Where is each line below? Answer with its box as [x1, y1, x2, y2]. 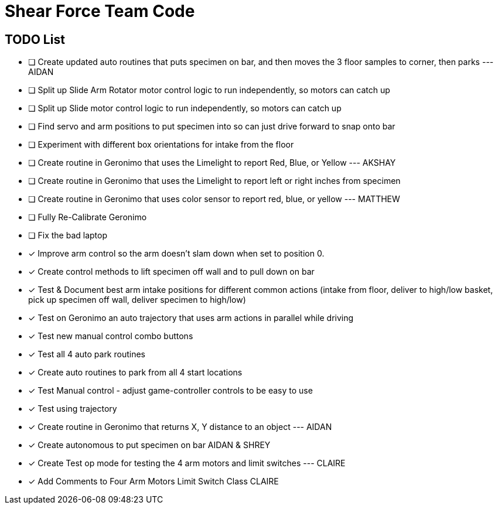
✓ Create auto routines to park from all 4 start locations [28, 367, 243, 378]
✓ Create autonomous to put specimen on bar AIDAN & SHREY [28, 440, 271, 450]
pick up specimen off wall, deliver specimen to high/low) [28, 295, 246, 305]
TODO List [5, 32, 65, 47]
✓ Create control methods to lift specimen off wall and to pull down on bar [28, 267, 315, 277]
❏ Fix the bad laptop [28, 230, 107, 241]
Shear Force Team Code [5, 1, 195, 21]
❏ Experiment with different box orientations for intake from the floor [28, 139, 294, 150]
